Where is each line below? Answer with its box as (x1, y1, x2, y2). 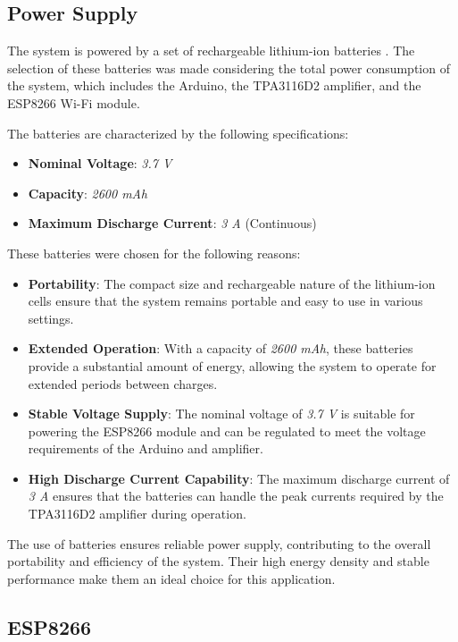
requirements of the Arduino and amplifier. (28, 439, 263, 458)
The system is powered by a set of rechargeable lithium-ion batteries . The (7, 41, 415, 60)
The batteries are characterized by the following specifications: (7, 123, 349, 142)
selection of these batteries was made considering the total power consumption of (7, 58, 450, 77)
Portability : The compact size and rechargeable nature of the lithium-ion (28, 274, 436, 292)
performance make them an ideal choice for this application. (7, 569, 336, 587)
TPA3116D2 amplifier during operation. (28, 504, 246, 523)
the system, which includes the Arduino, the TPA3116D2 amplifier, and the (7, 76, 421, 95)
